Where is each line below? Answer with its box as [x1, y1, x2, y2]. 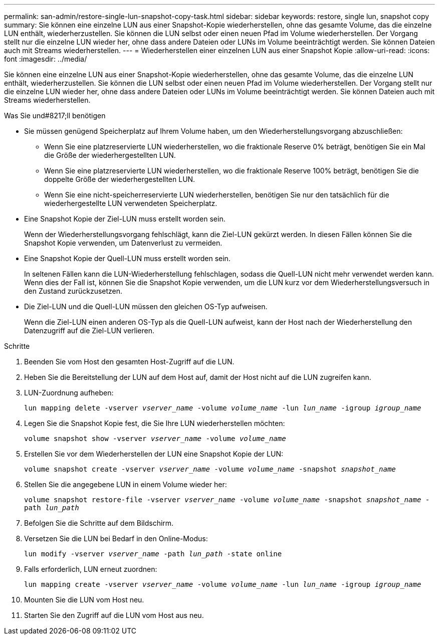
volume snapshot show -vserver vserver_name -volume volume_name [24, 435, 286, 443]
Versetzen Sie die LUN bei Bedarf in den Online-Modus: [24, 534, 208, 543]
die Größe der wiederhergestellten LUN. [44, 151, 176, 159]
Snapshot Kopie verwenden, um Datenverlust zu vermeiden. [24, 239, 223, 247]
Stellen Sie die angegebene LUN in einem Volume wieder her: [24, 480, 227, 489]
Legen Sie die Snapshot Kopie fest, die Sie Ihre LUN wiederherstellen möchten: [24, 419, 285, 428]
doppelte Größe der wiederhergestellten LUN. [44, 175, 195, 183]
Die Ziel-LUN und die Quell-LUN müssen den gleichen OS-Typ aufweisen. [24, 302, 268, 311]
